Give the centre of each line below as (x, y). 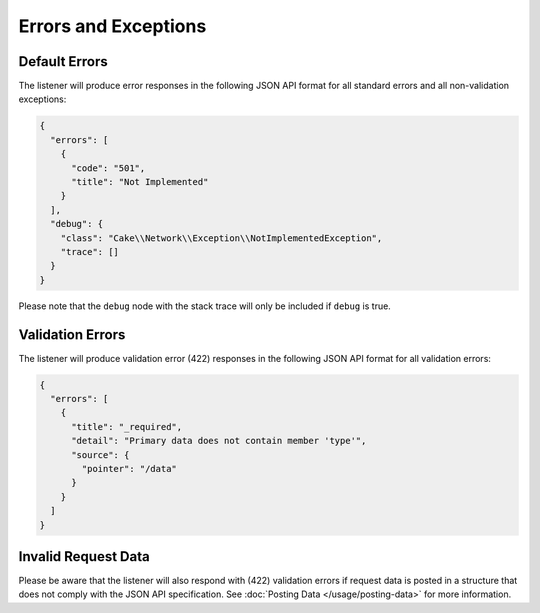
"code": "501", (108, 168)
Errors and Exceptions (112, 26)
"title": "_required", (127, 426)
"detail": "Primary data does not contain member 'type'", (219, 441)
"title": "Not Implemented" (140, 181)
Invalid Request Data (84, 556)
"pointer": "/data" (129, 468)
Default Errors (63, 61)
